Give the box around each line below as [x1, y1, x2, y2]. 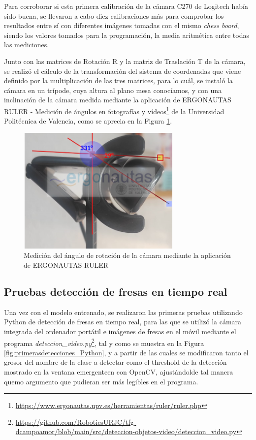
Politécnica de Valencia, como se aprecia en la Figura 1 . [4, 116, 172, 126]
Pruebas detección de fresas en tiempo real [4, 283, 227, 299]
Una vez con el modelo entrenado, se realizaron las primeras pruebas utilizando [4, 307, 243, 317]
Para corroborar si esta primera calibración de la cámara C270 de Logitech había [4, 1, 248, 11]
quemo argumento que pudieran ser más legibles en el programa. [4, 376, 198, 386]
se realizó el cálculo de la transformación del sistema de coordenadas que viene [4, 65, 241, 76]
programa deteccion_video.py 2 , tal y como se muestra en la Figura [4, 336, 204, 348]
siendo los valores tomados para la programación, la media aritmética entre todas [4, 30, 249, 40]
